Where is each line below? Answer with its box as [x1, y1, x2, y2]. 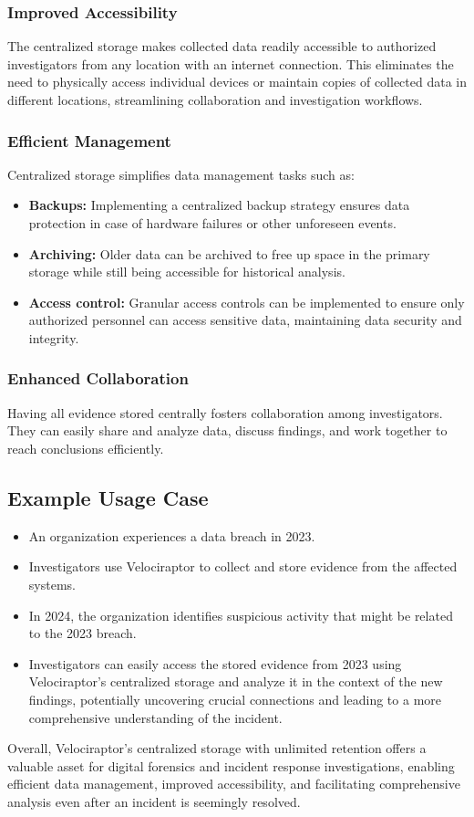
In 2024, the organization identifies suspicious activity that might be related [28, 605, 453, 624]
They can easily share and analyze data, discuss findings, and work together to [7, 421, 448, 440]
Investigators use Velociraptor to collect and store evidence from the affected [28, 557, 458, 576]
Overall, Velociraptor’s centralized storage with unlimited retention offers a [7, 738, 427, 758]
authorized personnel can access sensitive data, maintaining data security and [28, 310, 462, 330]
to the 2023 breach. [28, 623, 137, 643]
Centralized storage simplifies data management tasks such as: [7, 164, 355, 183]
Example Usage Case [7, 483, 209, 511]
